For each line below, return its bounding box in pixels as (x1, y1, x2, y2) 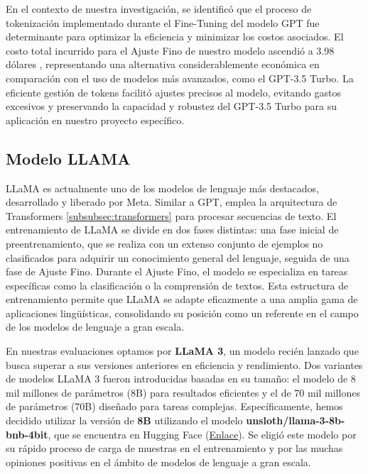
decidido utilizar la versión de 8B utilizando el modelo (6, 413, 243, 428)
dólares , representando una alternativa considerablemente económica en (6, 57, 320, 72)
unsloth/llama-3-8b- (246, 413, 345, 428)
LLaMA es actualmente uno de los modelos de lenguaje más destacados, (6, 180, 320, 195)
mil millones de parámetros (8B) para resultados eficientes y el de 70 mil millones (6, 385, 360, 399)
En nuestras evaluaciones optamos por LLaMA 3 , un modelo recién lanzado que (6, 343, 359, 358)
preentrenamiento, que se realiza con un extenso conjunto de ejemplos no (6, 236, 323, 250)
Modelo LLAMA (6, 147, 131, 169)
